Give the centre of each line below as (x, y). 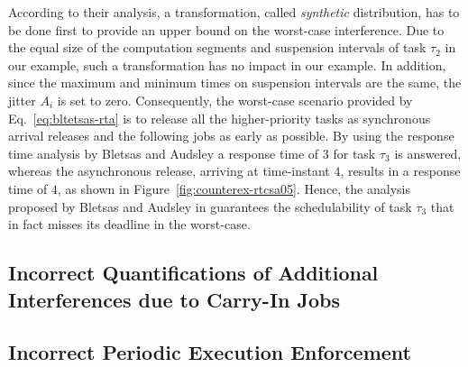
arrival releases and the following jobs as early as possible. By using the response (231, 136)
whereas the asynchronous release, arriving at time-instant (169, 171)
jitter (22, 100)
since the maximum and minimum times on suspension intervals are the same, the (235, 83)
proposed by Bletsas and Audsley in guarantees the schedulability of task (210, 206)
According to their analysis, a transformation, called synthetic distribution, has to (234, 12)
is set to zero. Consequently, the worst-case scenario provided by (235, 100)
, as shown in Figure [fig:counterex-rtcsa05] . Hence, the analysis (234, 188)
